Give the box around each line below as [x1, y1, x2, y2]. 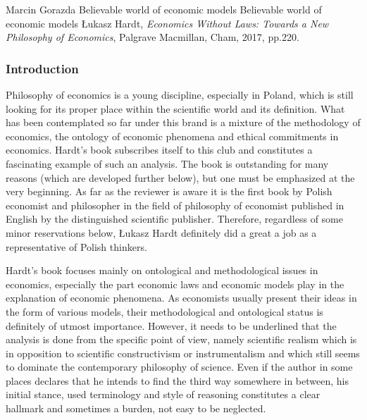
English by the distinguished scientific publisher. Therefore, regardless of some [6, 211, 343, 226]
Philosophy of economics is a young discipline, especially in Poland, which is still [6, 87, 354, 101]
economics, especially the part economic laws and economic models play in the [6, 276, 344, 291]
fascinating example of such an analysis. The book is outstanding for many [6, 156, 329, 171]
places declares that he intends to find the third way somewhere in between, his [6, 373, 349, 388]
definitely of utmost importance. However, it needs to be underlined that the [6, 318, 337, 333]
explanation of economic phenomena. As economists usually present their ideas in [6, 290, 357, 305]
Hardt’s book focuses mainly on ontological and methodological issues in [6, 263, 318, 278]
